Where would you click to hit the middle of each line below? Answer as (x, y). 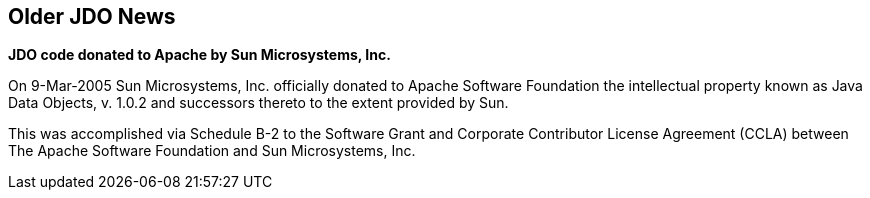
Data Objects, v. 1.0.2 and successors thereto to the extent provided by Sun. (258, 103)
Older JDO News (92, 16)
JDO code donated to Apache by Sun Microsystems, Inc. (199, 55)
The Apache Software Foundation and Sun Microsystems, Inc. (212, 151)
